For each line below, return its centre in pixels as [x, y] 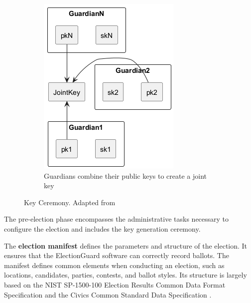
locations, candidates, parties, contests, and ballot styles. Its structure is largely [125, 275]
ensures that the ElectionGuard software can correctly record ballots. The [117, 255]
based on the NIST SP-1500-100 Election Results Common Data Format [115, 284]
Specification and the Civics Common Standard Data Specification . [108, 294]
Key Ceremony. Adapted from [70, 202]
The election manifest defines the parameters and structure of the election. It [126, 245]
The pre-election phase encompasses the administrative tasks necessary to [117, 219]
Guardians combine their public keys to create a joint [125, 175]
